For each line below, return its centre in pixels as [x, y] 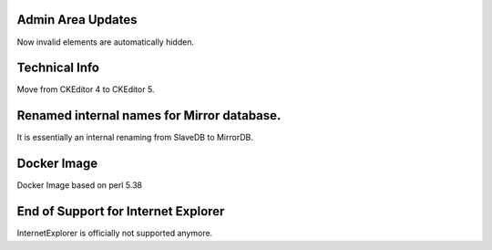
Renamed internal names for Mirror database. [149, 115]
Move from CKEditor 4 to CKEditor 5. [86, 89]
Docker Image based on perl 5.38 [80, 185]
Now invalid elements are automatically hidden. [106, 42]
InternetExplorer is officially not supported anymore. [115, 234]
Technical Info [58, 68]
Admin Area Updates [77, 20]
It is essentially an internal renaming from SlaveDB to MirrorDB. [135, 138]
